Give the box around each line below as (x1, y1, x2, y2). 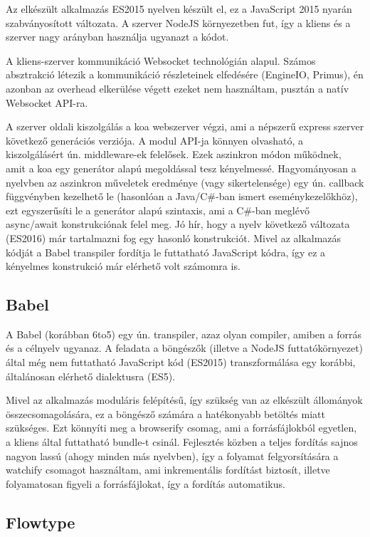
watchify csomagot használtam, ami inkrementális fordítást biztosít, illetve (6, 462, 330, 477)
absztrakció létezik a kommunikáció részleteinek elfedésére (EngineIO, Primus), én (6, 67, 364, 82)
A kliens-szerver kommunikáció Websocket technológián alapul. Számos (6, 53, 316, 68)
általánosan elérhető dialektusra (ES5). (6, 368, 176, 383)
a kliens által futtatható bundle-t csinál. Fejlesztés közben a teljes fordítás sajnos (6, 434, 358, 449)
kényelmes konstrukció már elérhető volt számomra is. (6, 259, 240, 273)
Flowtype (6, 511, 75, 533)
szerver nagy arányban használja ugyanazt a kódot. (6, 29, 229, 44)
